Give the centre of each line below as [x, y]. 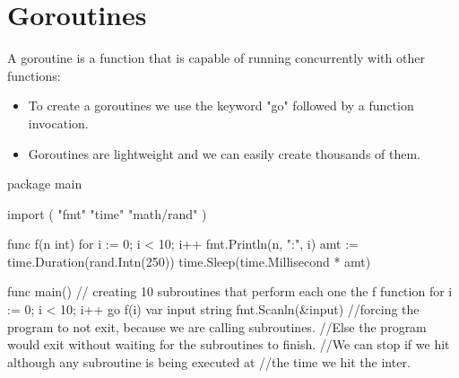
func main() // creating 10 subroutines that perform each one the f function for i [230, 291]
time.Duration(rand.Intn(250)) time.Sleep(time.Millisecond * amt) [189, 261]
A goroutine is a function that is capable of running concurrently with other [216, 58]
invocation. [58, 123]
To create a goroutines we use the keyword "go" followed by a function [221, 105]
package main [45, 184]
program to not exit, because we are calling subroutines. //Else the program [217, 326]
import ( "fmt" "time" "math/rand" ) [107, 213]
